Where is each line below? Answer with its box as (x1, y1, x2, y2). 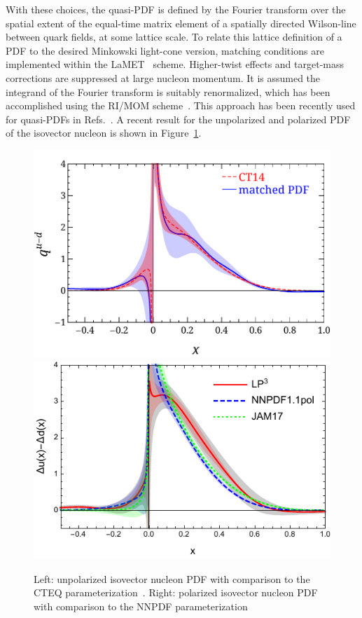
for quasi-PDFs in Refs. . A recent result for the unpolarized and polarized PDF (6, 111, 351, 126)
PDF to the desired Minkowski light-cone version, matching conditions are (6, 43, 324, 57)
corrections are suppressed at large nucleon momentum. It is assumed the (6, 70, 321, 85)
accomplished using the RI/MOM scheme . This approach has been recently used (6, 98, 356, 113)
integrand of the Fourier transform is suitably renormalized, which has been (6, 84, 330, 99)
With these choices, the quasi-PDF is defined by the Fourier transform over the (6, 2, 346, 16)
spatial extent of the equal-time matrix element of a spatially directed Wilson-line (6, 15, 356, 30)
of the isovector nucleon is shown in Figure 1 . (6, 125, 202, 140)
